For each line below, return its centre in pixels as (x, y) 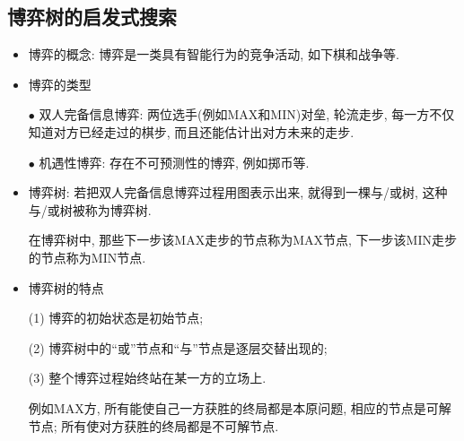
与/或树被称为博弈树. (90, 209)
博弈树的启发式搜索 (92, 17)
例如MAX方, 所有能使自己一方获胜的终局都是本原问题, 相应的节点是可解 (240, 407)
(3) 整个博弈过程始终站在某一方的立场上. (147, 378)
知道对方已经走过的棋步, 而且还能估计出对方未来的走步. (191, 131)
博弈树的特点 (66, 287)
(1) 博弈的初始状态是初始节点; (116, 318)
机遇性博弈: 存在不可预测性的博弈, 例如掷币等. (174, 162)
